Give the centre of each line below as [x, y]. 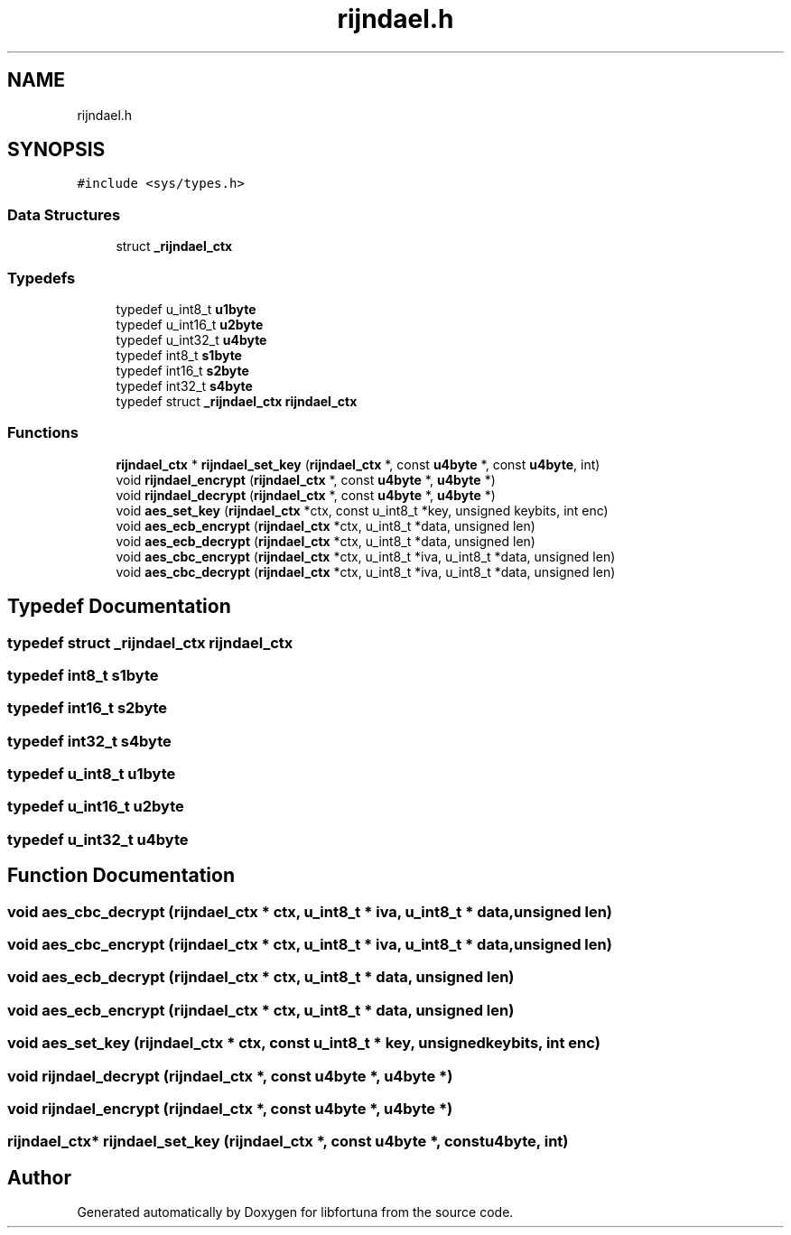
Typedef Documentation [119, 607]
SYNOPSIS [56, 150]
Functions [43, 433]
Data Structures [64, 214]
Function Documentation [121, 876]
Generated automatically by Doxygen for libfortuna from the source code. [295, 1212]
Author [39, 1177]
